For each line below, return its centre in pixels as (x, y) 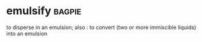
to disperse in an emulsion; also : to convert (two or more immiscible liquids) (101, 27)
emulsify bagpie (44, 11)
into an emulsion (27, 33)
